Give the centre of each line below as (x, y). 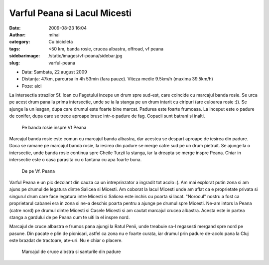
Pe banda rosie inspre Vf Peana (54, 127)
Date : (15, 28)
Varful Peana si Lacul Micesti (70, 13)
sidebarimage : (25, 56)
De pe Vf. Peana (38, 171)
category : (20, 42)
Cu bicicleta (61, 42)
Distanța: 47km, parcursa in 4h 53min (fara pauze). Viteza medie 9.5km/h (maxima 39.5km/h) (118, 79)
